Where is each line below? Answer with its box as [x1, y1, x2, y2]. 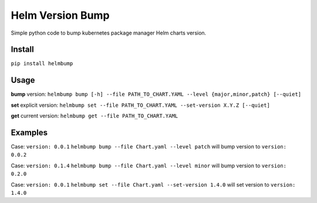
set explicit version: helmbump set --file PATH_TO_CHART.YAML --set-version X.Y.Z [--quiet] [11, 101, 270, 109]
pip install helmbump [11, 60, 73, 67]
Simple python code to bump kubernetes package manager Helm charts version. [11, 29, 207, 36]
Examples [11, 127, 48, 137]
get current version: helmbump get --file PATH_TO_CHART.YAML [11, 112, 178, 120]
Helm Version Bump [11, 9, 110, 22]
